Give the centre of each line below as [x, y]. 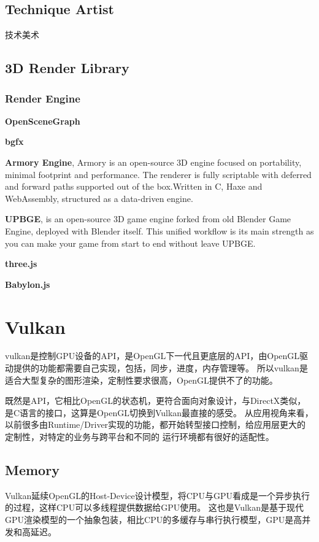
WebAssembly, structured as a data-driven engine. [99, 198]
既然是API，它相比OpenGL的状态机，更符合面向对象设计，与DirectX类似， [156, 401]
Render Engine [43, 98]
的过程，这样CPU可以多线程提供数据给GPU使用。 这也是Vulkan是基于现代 [155, 507]
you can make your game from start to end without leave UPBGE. [130, 243]
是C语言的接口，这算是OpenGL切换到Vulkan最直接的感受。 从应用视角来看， [159, 412]
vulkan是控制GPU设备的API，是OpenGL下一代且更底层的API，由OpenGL [152, 356]
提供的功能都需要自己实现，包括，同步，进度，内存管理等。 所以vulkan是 [160, 368]
